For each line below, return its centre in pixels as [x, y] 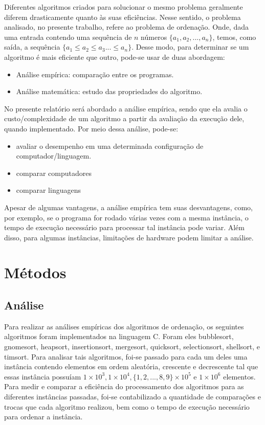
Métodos [35, 272]
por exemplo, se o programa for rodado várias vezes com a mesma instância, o [126, 217]
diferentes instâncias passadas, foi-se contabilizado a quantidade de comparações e [132, 397]
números [154, 37]
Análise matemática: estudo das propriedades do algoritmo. [109, 91]
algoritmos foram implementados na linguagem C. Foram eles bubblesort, [119, 336]
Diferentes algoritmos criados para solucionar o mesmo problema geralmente [124, 7]
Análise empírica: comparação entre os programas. [95, 74]
